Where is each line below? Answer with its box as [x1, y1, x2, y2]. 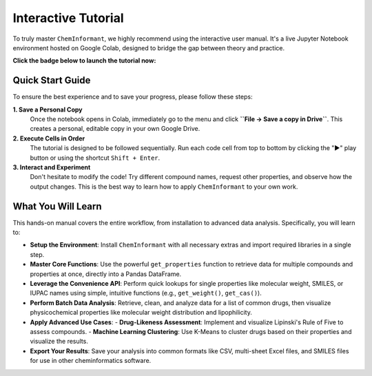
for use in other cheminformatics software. [30, 357, 152, 365]
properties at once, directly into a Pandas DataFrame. [30, 269, 182, 278]
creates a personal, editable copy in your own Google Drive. [30, 125, 200, 133]
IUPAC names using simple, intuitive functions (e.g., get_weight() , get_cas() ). [30, 289, 262, 297]
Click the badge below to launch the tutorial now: [12, 56, 156, 65]
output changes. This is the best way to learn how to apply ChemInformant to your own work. [30, 182, 298, 191]
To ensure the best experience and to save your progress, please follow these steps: [12, 93, 253, 101]
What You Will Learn [12, 200, 103, 212]
